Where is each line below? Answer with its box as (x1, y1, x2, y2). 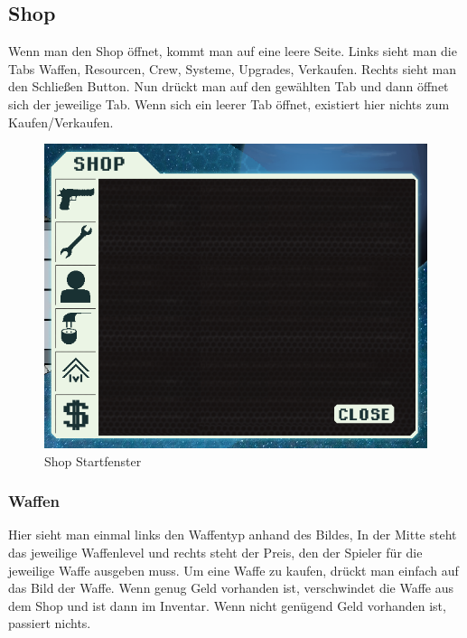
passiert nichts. (8, 614, 91, 633)
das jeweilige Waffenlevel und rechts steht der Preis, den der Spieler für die (8, 543, 423, 562)
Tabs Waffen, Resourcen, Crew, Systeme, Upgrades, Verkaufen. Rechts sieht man (8, 59, 457, 78)
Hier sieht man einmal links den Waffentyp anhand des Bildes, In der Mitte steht (8, 525, 457, 544)
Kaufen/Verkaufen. (8, 112, 114, 131)
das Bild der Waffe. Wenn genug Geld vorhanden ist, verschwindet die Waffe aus (8, 578, 454, 597)
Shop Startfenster (44, 451, 142, 470)
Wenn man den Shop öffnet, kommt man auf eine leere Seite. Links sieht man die (8, 42, 457, 61)
